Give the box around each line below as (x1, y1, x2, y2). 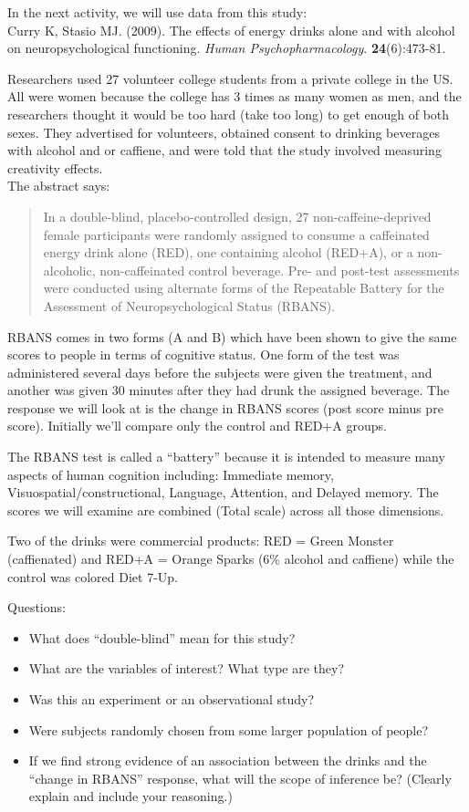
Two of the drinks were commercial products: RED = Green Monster (7, 531, 394, 550)
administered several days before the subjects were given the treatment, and (7, 362, 433, 381)
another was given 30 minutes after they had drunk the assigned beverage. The (7, 380, 450, 400)
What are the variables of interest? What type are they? (28, 659, 345, 678)
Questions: (7, 598, 66, 617)
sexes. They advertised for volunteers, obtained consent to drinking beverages (7, 122, 440, 141)
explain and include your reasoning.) (28, 786, 233, 806)
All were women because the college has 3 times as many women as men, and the (7, 87, 462, 106)
